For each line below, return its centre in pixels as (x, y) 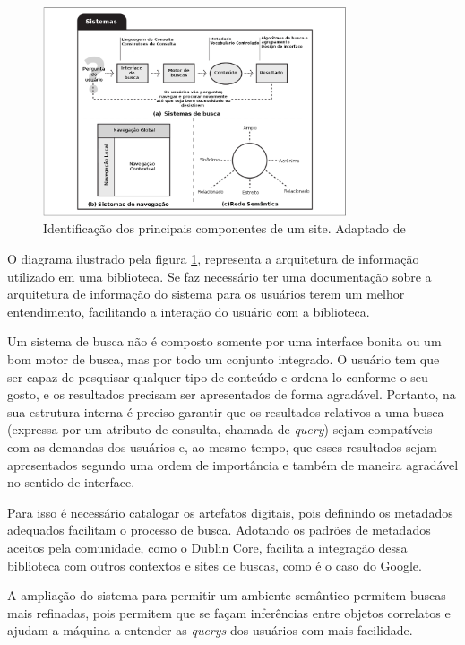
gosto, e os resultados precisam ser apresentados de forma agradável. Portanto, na (232, 394)
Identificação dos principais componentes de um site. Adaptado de (224, 228)
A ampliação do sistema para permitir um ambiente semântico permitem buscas (227, 595)
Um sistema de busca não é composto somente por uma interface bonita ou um (224, 341)
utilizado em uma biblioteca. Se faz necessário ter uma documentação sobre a (220, 276)
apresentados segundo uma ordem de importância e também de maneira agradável (233, 464)
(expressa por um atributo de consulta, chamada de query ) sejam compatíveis (220, 429)
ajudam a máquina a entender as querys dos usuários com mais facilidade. (210, 630)
